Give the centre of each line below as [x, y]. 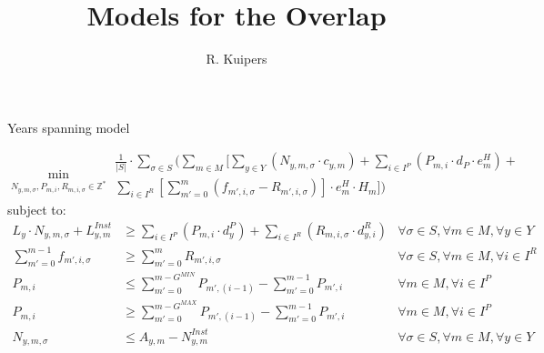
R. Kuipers [237, 59]
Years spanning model [69, 127]
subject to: [37, 209]
